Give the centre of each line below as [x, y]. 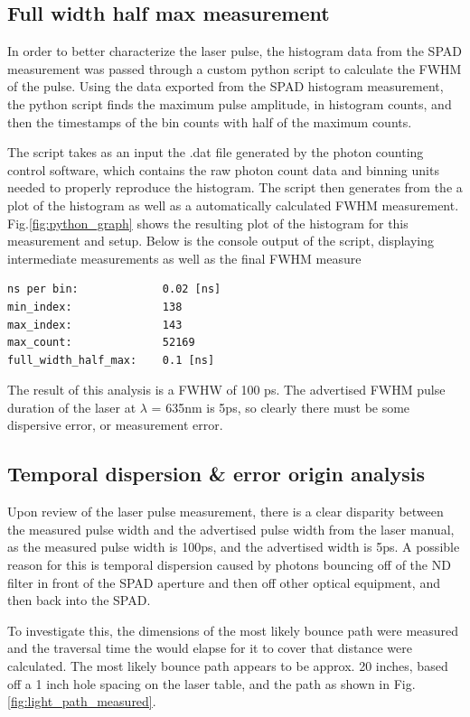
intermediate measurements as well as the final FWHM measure [184, 258]
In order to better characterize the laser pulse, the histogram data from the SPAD [235, 51]
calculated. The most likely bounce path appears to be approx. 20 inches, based [228, 666]
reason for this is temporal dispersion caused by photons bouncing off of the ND [229, 565]
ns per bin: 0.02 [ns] [114, 289]
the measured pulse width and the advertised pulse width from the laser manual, [231, 529]
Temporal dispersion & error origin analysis [216, 474]
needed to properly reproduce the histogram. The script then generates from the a [235, 187]
